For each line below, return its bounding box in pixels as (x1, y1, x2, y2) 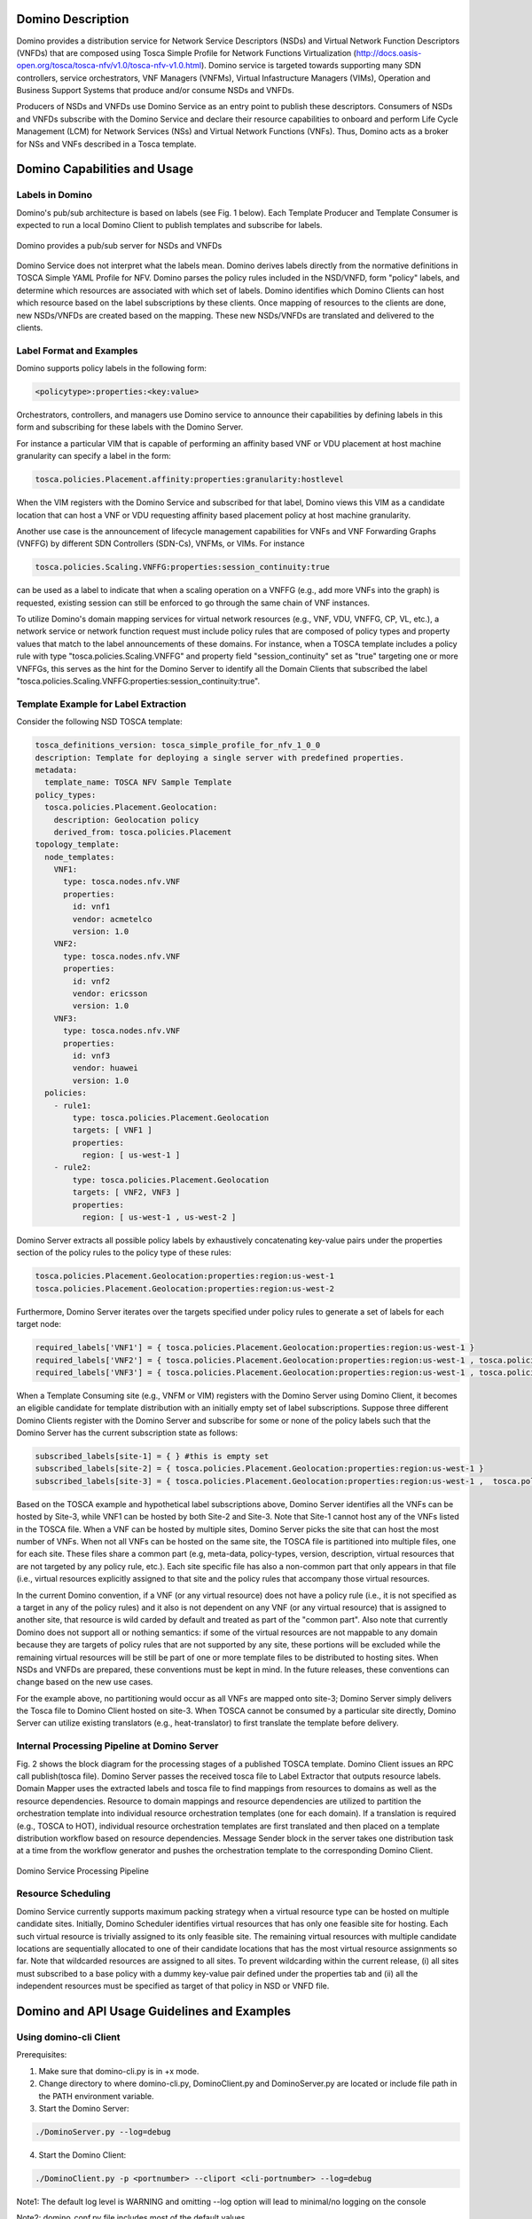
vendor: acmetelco (72, 914, 153, 924)
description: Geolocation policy (53, 815, 199, 825)
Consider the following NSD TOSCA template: (16, 716, 184, 727)
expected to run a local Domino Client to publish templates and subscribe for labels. (16, 220, 323, 231)
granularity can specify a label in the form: (16, 451, 172, 462)
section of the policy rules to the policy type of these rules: (16, 1247, 232, 1258)
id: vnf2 (72, 976, 111, 986)
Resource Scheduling (16, 1887, 111, 1899)
